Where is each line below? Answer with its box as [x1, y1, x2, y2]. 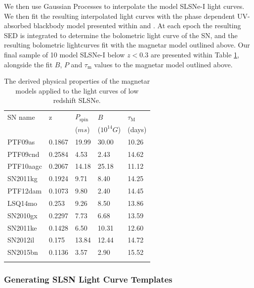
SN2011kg [7, 173, 38, 184]
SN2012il [7, 235, 35, 245]
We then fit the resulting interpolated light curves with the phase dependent [4, 10, 235, 21]
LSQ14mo [7, 197, 38, 208]
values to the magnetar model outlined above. [94, 59, 233, 69]
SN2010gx [7, 210, 38, 220]
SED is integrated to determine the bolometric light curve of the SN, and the [4, 30, 238, 40]
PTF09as [7, 136, 35, 146]
